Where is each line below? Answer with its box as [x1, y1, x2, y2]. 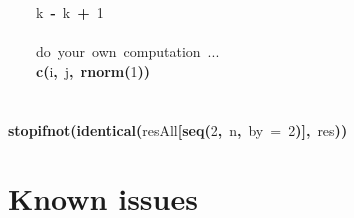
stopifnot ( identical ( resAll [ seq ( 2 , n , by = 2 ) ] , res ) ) [8, 119, 348, 140]
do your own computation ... [36, 41, 220, 62]
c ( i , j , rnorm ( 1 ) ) [36, 60, 151, 81]
